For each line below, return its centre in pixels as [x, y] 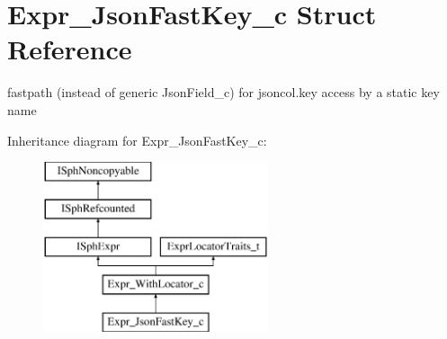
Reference [70, 49]
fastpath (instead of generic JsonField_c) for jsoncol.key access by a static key [223, 92]
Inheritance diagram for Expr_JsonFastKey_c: [137, 140]
